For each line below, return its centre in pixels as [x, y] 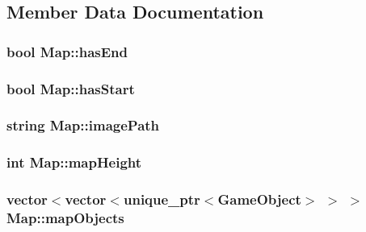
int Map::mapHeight [74, 162]
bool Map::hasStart [71, 88]
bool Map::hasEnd [67, 51]
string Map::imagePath [83, 125]
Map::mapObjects [65, 217]
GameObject [259, 199]
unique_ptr [162, 199]
